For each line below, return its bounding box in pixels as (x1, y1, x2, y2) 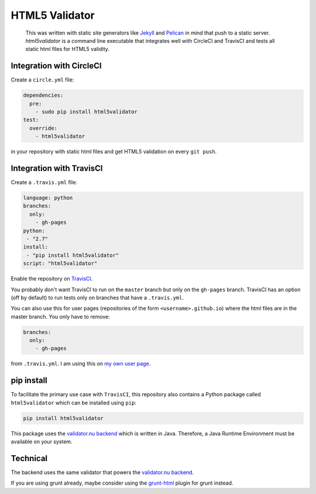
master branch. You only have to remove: (11, 313, 111, 320)
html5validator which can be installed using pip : (11, 399, 137, 406)
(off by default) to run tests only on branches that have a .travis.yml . (11, 294, 184, 301)
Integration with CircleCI (11, 61, 102, 71)
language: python (23, 195, 73, 202)
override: (29, 125, 58, 131)
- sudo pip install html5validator (35, 108, 138, 115)
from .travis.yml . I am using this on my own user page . (11, 360, 151, 367)
